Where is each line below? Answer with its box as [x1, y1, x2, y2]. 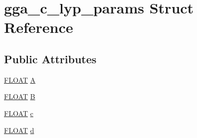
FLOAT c [4, 108, 33, 118]
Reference [4, 17, 73, 37]
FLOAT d [4, 125, 34, 135]
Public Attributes [4, 51, 97, 66]
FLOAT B [4, 91, 35, 102]
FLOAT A [4, 74, 36, 85]
